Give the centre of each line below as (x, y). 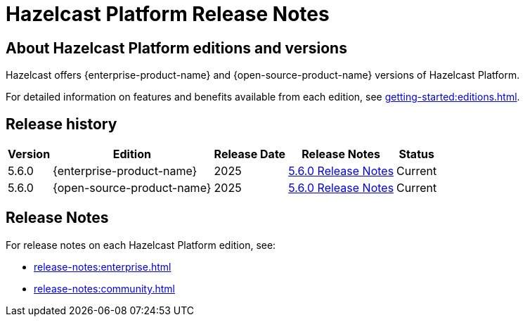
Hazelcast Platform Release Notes (168, 14)
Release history (61, 124)
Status (416, 154)
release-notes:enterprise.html (103, 266)
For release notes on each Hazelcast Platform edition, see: (141, 245)
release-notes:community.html (104, 288)
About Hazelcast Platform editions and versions (176, 48)
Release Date (250, 154)
